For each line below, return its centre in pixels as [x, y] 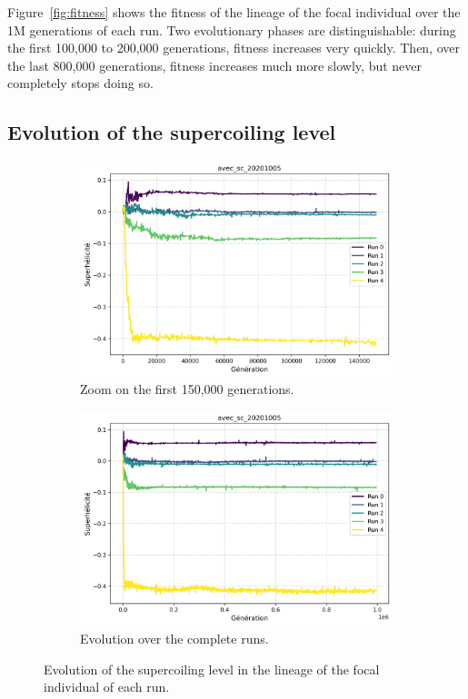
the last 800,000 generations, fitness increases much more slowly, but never [215, 65]
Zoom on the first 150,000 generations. [187, 389]
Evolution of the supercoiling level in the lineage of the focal [212, 669]
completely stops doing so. [80, 83]
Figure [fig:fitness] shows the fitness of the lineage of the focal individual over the [234, 12]
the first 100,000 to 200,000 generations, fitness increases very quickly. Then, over [234, 48]
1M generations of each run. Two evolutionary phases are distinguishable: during [232, 30]
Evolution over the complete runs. [174, 638]
